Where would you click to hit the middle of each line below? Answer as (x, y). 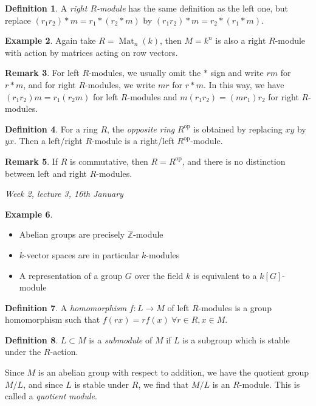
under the (23, 352)
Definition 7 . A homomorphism (66, 307)
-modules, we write (120, 84)
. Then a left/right (48, 141)
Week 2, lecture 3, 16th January (64, 194)
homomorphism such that (53, 319)
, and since (43, 384)
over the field (159, 275)
